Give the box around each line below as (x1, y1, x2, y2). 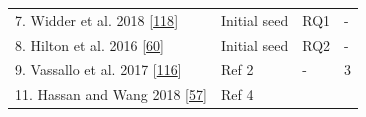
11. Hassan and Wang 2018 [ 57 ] (15, 84, 207, 105)
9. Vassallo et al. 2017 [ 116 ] (15, 59, 182, 80)
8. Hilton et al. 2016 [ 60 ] (15, 34, 164, 55)
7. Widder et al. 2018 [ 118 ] (15, 9, 179, 30)
